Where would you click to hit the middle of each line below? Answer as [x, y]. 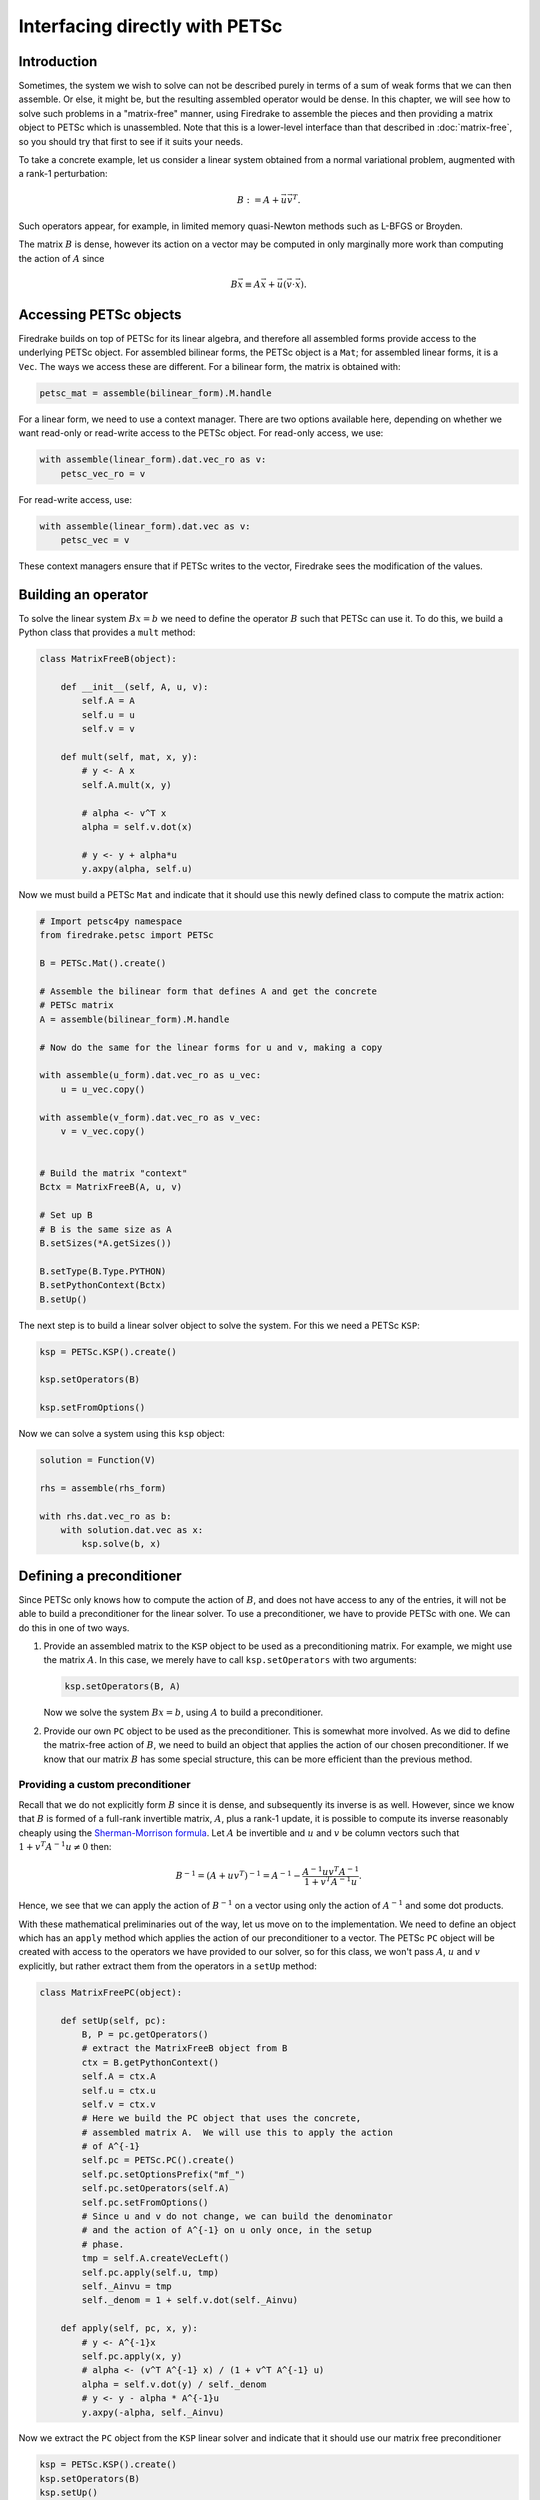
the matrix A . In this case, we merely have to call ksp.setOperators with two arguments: [230, 1660]
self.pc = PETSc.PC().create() [158, 2160]
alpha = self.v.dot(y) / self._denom [174, 2384]
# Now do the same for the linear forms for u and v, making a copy [211, 1047]
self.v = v [108, 729]
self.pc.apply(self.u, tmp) [150, 2272]
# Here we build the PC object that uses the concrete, [221, 2118]
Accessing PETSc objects [100, 314]
